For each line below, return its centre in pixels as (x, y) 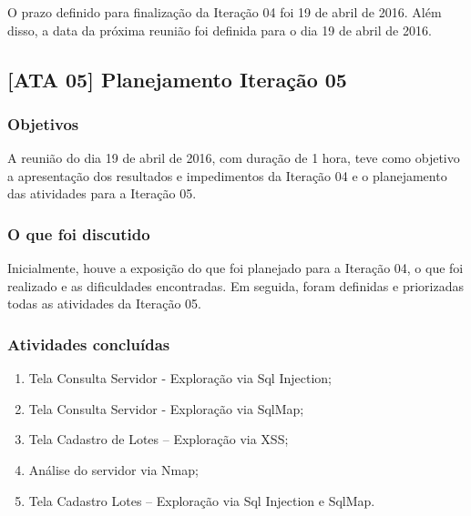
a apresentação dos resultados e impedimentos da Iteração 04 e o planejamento (227, 175)
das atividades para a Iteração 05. (102, 193)
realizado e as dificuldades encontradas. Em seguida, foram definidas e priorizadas (235, 285)
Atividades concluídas (89, 344)
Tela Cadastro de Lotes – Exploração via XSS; (159, 439)
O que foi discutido (79, 233)
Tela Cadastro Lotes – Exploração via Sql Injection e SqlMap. (202, 500)
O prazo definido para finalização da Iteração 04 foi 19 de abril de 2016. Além (225, 12)
